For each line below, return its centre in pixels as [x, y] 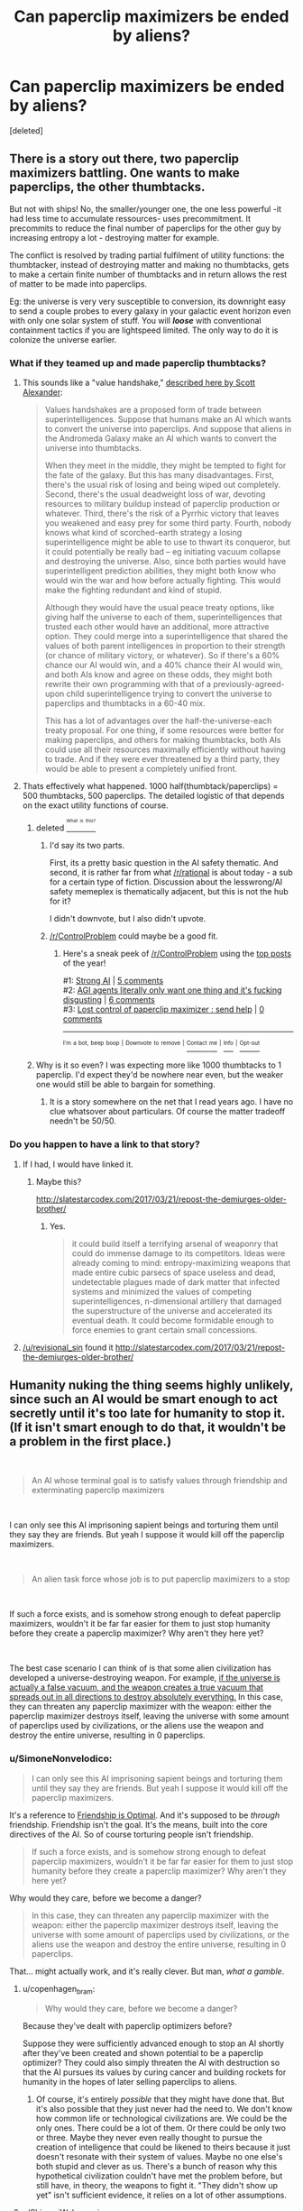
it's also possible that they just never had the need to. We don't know [164, 2108]
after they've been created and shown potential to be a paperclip [143, 2052]
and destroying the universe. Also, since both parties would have [165, 562]
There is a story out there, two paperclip [124, 159]
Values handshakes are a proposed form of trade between [153, 410]
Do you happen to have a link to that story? [105, 1144]
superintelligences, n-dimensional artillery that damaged [177, 1301]
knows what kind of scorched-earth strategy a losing [143, 533]
